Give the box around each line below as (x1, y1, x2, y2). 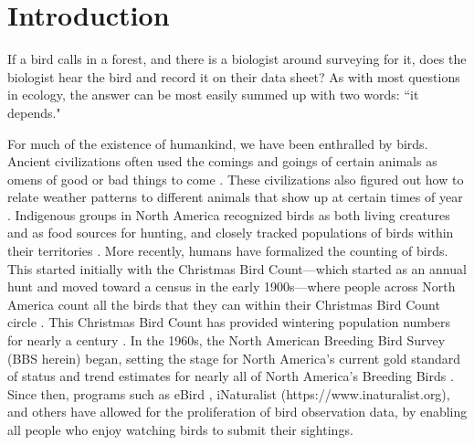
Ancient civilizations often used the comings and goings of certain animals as (7, 152, 437, 171)
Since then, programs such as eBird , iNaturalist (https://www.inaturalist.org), (7, 384, 450, 403)
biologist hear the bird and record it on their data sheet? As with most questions (7, 67, 460, 86)
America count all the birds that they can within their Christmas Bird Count (7, 294, 440, 313)
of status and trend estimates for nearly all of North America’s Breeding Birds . (7, 366, 454, 386)
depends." (7, 102, 61, 122)
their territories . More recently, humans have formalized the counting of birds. (7, 241, 448, 260)
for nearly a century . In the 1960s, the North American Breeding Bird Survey (7, 331, 446, 350)
